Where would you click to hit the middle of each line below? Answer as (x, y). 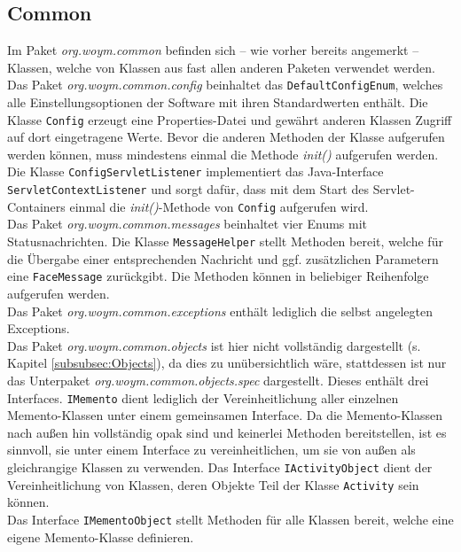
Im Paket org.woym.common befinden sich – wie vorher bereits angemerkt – (213, 50)
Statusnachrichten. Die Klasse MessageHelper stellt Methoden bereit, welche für (225, 241)
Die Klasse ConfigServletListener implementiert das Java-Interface (195, 171)
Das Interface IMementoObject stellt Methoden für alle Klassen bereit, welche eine (230, 519)
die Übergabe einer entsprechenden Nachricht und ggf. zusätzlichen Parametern (223, 258)
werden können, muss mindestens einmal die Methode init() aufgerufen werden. (223, 154)
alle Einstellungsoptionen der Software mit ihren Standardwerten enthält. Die (218, 102)
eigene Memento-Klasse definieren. (101, 536)
